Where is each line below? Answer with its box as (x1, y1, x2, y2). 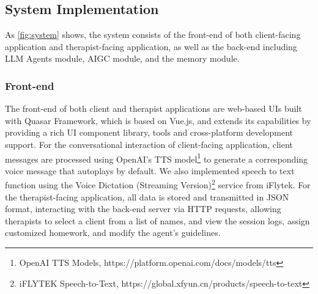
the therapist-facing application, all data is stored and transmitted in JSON (5, 190, 289, 203)
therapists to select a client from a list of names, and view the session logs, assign (5, 214, 310, 227)
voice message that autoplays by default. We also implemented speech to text (5, 164, 295, 177)
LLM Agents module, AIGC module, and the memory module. (5, 52, 240, 65)
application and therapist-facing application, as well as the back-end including (5, 40, 297, 53)
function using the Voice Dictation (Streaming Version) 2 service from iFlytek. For (5, 177, 311, 191)
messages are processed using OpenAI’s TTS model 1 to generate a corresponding (5, 150, 308, 165)
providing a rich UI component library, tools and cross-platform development (5, 126, 294, 139)
